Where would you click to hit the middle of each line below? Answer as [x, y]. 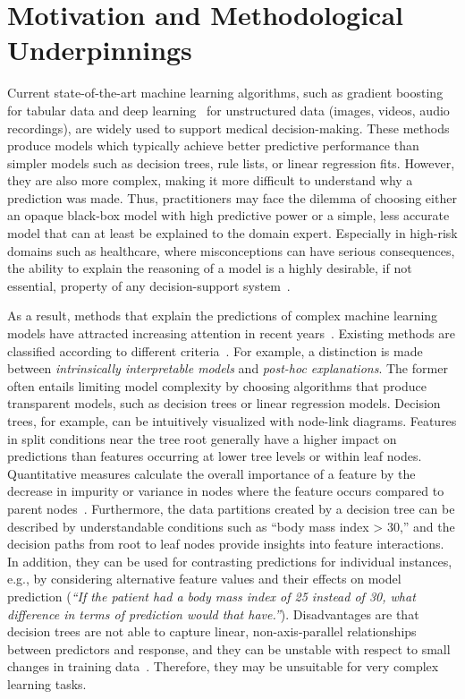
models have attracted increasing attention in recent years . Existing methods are [231, 333]
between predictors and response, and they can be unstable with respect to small [229, 648]
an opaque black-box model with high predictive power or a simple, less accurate [228, 215]
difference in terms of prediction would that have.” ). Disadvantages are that [213, 614]
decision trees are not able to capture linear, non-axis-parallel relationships [212, 631]
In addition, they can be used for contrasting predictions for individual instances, [230, 561]
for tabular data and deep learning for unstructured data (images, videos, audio [228, 110]
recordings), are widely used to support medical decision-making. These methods [228, 128]
